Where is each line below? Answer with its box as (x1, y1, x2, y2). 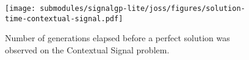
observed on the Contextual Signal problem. (5, 43, 170, 56)
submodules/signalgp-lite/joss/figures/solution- (40, 4, 245, 13)
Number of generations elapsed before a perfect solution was (5, 32, 230, 44)
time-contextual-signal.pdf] (5, 14, 123, 23)
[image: (5, 4, 36, 13)
